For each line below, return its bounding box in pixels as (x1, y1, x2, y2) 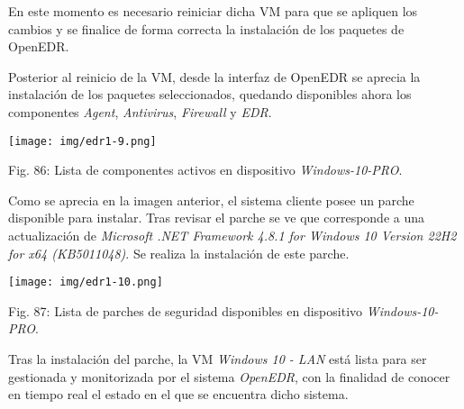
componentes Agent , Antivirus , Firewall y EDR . (8, 102, 272, 121)
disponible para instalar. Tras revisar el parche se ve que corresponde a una (8, 208, 424, 227)
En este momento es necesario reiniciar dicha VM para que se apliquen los (8, 2, 418, 20)
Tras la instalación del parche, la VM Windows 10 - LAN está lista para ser (8, 350, 427, 368)
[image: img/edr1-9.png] (8, 134, 157, 148)
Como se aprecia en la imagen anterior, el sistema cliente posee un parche (8, 190, 414, 209)
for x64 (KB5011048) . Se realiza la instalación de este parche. (8, 243, 350, 262)
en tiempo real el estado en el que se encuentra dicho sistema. (8, 385, 349, 404)
